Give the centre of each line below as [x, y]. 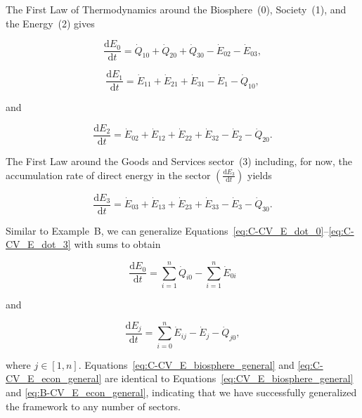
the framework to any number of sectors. [93, 406]
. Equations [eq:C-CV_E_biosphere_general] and [186, 364]
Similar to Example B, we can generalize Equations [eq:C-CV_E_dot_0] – [167, 230]
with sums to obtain [117, 244]
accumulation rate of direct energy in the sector [108, 175]
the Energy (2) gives [50, 23]
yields [260, 175]
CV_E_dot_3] [38, 244]
